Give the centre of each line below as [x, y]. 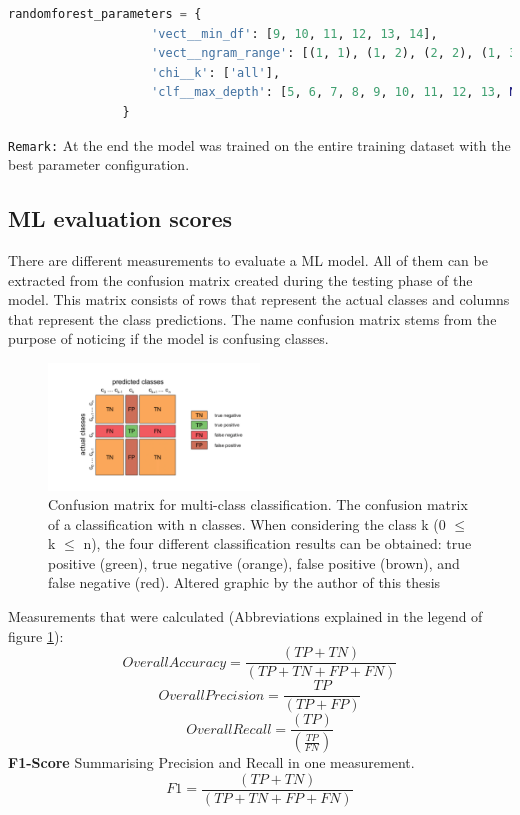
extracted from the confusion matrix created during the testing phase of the [240, 279]
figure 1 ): [36, 635]
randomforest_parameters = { [105, 14]
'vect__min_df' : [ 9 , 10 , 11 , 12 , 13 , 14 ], [294, 33]
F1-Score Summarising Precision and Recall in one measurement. [211, 762]
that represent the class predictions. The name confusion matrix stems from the [252, 318]
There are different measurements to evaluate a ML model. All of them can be [248, 260]
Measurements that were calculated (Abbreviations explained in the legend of [245, 616]
